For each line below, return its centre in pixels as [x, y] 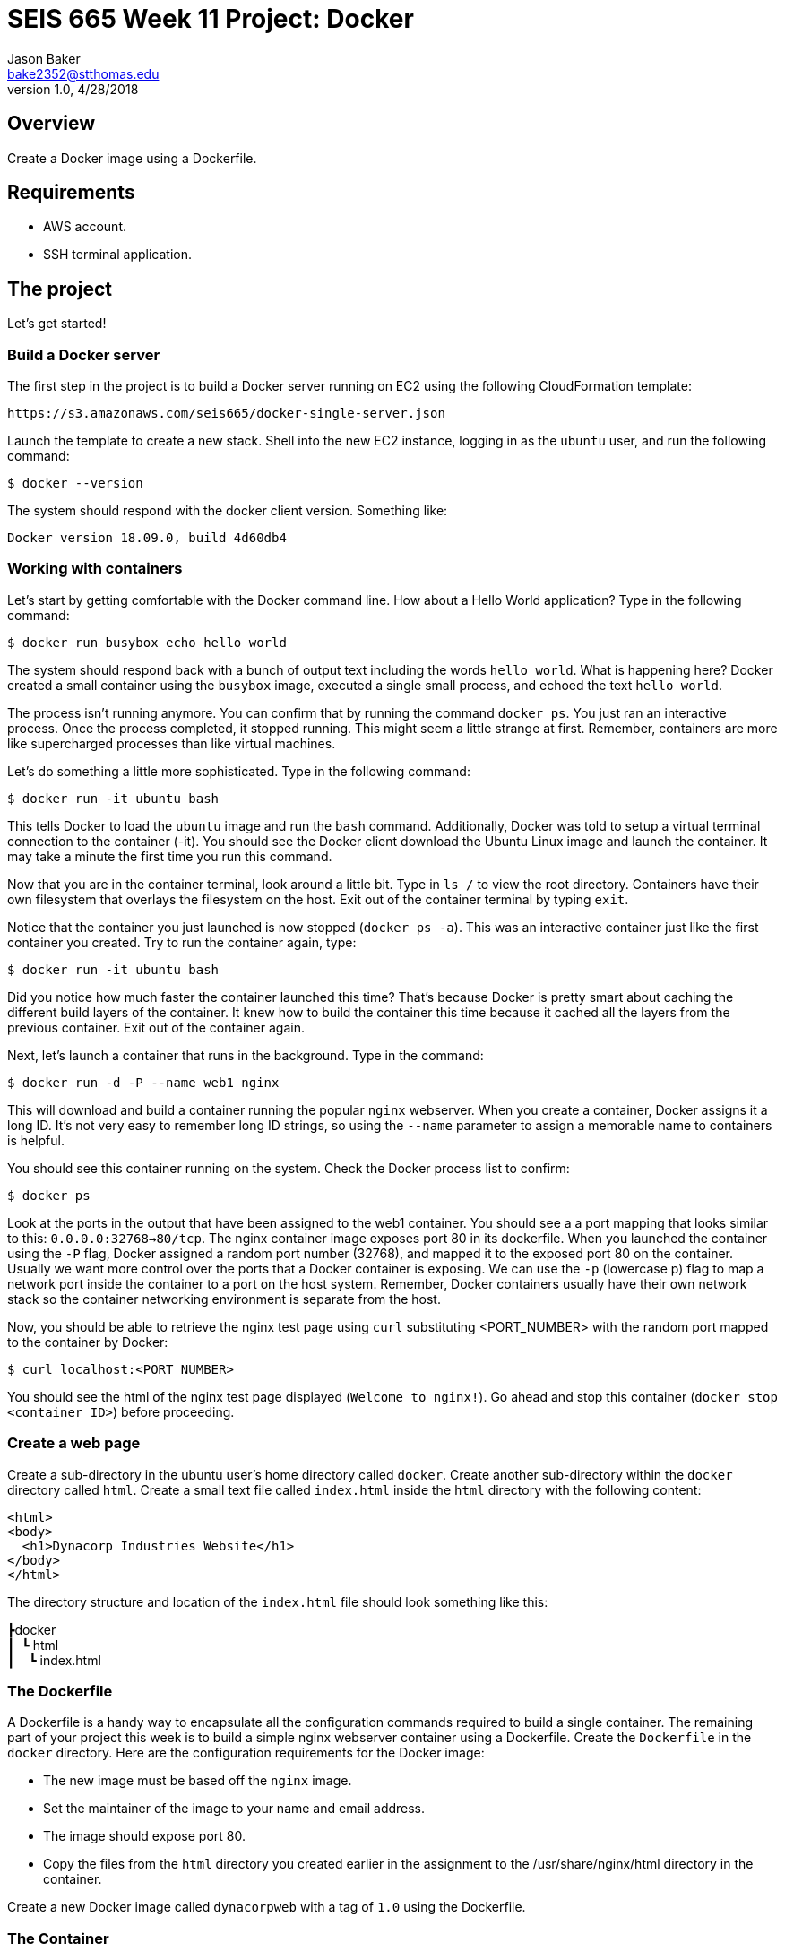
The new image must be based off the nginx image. [198, 1781]
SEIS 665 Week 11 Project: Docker [211, 19]
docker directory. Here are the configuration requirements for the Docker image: [246, 1753]
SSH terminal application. [117, 255]
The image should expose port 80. [144, 1836]
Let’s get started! [57, 324]
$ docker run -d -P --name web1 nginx [143, 1082]
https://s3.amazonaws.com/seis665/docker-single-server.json [226, 414]
